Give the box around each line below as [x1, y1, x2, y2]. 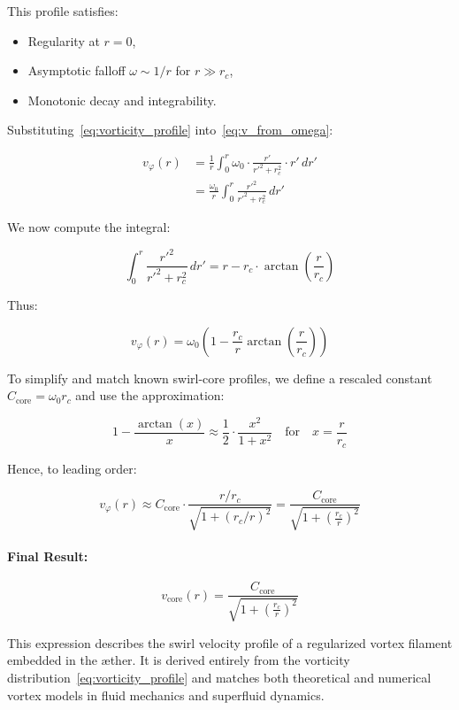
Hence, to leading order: [7, 459, 137, 477]
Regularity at [27, 31, 100, 50]
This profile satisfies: [7, 2, 119, 19]
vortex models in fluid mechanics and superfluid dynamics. [7, 685, 325, 704]
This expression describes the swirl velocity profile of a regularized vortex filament [7, 633, 453, 652]
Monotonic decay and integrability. [27, 90, 217, 109]
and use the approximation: [75, 386, 225, 405]
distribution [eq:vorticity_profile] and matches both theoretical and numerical [7, 668, 432, 686]
